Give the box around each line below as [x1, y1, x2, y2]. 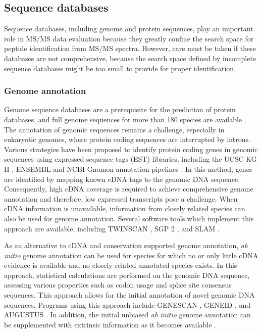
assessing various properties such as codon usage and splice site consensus [4, 279, 232, 290]
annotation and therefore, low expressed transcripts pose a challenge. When [4, 193, 238, 204]
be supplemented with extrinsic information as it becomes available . [4, 319, 216, 329]
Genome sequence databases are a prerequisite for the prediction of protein [4, 104, 236, 115]
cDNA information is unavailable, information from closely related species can [4, 203, 245, 214]
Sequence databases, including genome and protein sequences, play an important [4, 23, 253, 34]
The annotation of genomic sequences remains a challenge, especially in [4, 124, 225, 134]
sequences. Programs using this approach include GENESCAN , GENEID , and [4, 299, 251, 310]
